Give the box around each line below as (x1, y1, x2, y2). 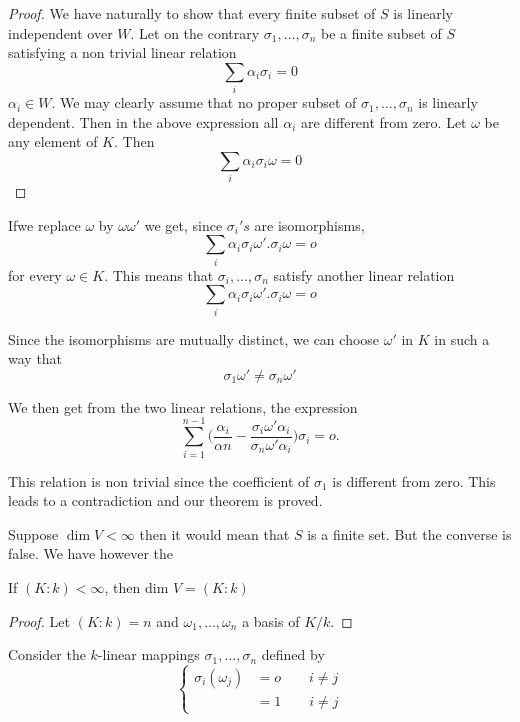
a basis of (242, 610, 300, 631)
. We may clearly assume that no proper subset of (51, 92, 357, 113)
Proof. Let (8, 610, 70, 631)
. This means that (104, 264, 214, 285)
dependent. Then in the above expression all (8, 111, 279, 132)
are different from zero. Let (300, 111, 467, 132)
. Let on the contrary (130, 22, 260, 43)
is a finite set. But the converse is (307, 523, 512, 544)
